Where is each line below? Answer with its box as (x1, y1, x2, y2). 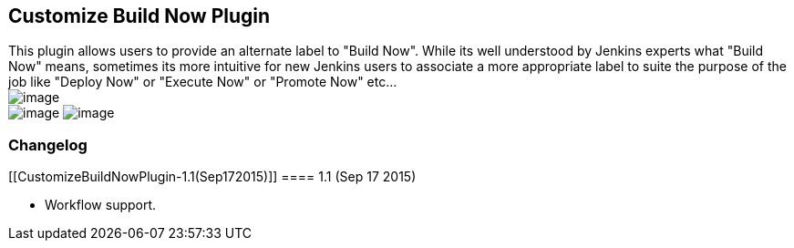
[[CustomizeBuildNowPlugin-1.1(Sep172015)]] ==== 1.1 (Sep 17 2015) (8, 169, 417, 185)
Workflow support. (45, 197, 157, 213)
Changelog (8, 135, 88, 154)
